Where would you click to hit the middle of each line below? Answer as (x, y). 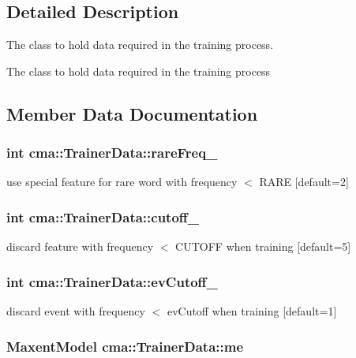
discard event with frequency (76, 311)
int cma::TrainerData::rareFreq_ (112, 153)
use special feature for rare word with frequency (122, 182)
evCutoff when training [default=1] (252, 311)
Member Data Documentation (132, 113)
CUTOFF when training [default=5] (263, 246)
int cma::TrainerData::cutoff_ (103, 216)
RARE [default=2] (304, 182)
